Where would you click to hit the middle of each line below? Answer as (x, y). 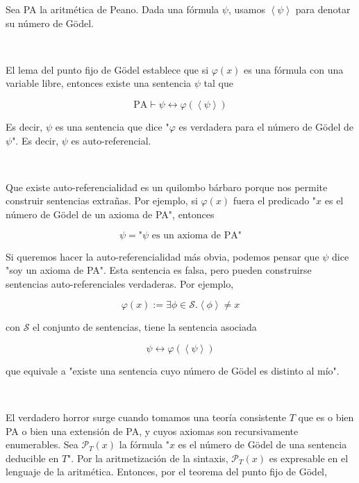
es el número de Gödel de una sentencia (262, 444)
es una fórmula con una (294, 69)
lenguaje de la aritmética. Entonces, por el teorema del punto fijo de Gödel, (166, 472)
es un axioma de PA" (197, 235)
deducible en (32, 458)
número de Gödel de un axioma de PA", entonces (110, 214)
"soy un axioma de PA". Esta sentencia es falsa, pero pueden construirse (159, 270)
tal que (218, 83)
